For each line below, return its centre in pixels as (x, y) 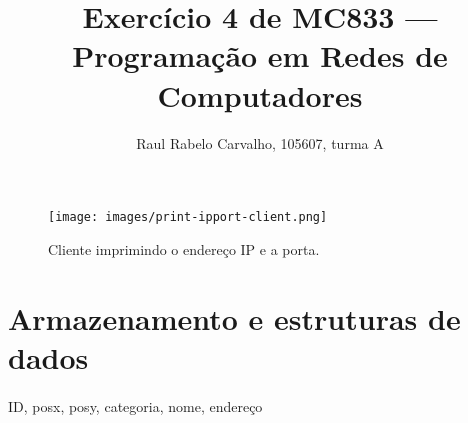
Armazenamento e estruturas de (234, 317)
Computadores (260, 94)
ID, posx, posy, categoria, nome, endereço (135, 405)
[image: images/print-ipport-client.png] (188, 217)
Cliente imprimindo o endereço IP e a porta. (184, 248)
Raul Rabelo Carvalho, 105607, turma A (260, 142)
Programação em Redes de (260, 55)
